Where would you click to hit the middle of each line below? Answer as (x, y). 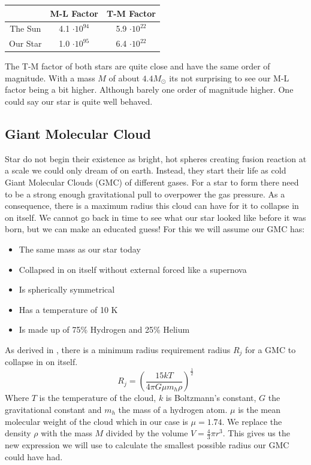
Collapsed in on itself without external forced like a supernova (133, 269)
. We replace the (252, 421)
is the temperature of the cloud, (98, 398)
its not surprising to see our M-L (229, 77)
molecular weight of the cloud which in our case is (96, 421)
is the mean (259, 409)
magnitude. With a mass (50, 77)
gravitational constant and (53, 409)
